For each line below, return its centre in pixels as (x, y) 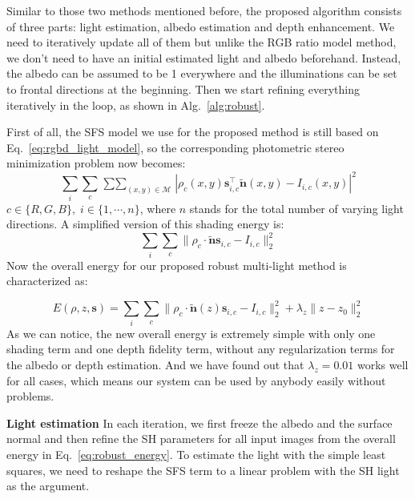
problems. (30, 396)
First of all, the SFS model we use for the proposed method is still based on (193, 132)
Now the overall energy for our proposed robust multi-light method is (177, 265)
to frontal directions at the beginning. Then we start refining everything (183, 89)
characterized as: (47, 281)
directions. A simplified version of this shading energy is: (145, 224)
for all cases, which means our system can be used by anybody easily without (196, 380)
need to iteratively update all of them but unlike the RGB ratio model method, (201, 42)
